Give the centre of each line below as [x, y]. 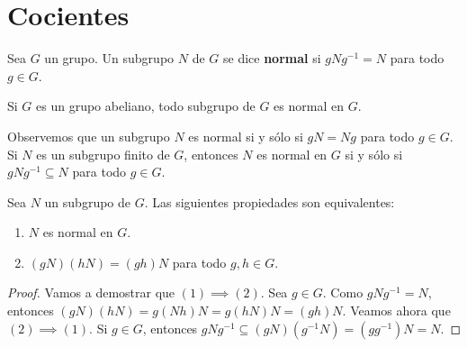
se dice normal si [272, 58]
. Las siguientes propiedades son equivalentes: [269, 201]
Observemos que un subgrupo [89, 136]
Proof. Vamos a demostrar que [91, 292]
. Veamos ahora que [396, 310]
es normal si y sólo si [246, 136]
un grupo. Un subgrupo [109, 58]
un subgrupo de [88, 201]
